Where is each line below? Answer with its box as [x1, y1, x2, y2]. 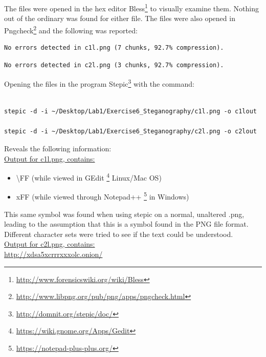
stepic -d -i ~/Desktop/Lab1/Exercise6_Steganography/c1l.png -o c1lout [4, 108, 257, 115]
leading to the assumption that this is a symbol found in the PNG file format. [4, 219, 249, 229]
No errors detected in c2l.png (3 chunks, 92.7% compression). [4, 61, 224, 69]
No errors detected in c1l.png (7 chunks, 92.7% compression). [4, 44, 224, 52]
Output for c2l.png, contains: [4, 239, 95, 249]
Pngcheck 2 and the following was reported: [4, 23, 138, 35]
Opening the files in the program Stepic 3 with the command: [4, 77, 194, 89]
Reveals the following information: [4, 143, 112, 153]
